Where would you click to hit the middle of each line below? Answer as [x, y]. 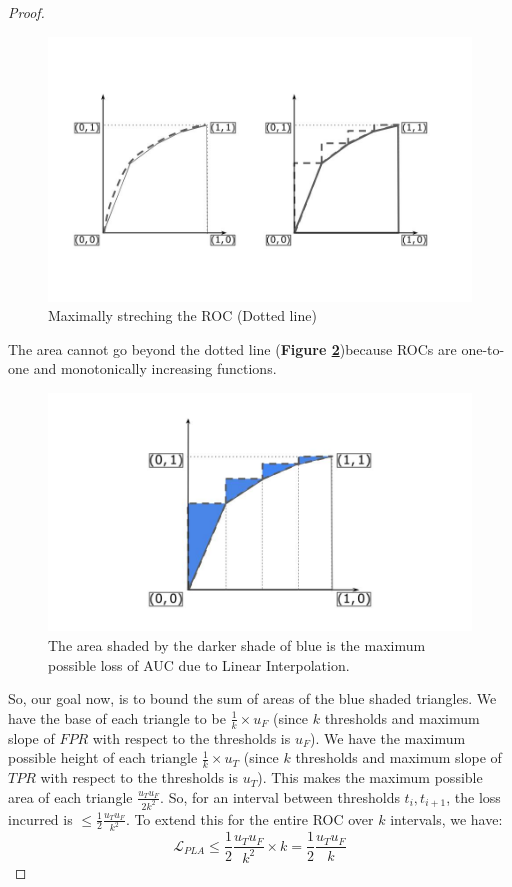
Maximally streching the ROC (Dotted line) [182, 315]
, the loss [473, 796]
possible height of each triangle [103, 757]
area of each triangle [70, 796]
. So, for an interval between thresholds [280, 796]
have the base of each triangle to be [117, 717]
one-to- [483, 348]
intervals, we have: [446, 818]
